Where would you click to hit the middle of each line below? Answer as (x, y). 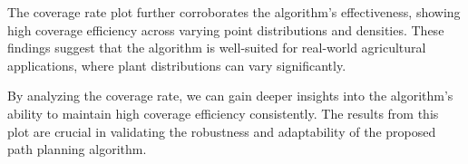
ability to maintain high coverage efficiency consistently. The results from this (223, 113)
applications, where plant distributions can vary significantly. (177, 65)
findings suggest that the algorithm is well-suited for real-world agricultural (217, 48)
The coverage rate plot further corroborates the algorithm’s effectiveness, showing (234, 12)
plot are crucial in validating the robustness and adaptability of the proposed (222, 131)
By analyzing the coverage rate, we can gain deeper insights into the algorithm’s (230, 96)
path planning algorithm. (77, 149)
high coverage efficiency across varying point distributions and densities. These (226, 29)
